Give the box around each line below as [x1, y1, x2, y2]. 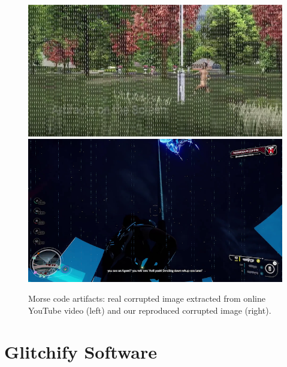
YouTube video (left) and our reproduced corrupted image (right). [28, 304, 271, 316]
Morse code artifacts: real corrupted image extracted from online [28, 292, 265, 305]
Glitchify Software [4, 339, 157, 363]
